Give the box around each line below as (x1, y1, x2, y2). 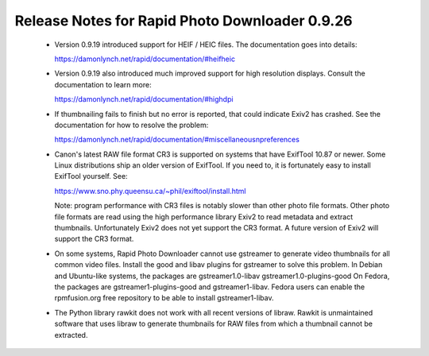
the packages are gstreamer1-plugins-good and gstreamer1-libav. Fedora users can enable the (54, 282, 365, 292)
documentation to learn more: (54, 79, 152, 89)
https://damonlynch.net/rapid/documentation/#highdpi (54, 95, 234, 104)
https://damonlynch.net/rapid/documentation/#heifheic (54, 54, 236, 64)
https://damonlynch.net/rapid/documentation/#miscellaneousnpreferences (54, 135, 300, 145)
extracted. (54, 330, 88, 339)
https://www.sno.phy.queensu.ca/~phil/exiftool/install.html (54, 186, 246, 195)
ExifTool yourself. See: (54, 172, 128, 181)
